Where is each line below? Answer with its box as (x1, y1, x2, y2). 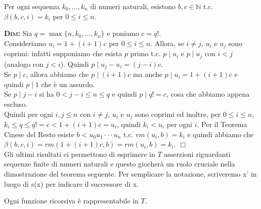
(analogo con (4, 58, 43, 69)
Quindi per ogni (4, 108, 53, 119)
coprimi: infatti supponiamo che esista (4, 48, 122, 59)
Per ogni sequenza (4, 1, 60, 11)
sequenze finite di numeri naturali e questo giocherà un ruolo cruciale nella (4, 158, 235, 169)
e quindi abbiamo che (187, 129, 254, 139)
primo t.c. (130, 48, 161, 59)
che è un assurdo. (41, 78, 95, 89)
